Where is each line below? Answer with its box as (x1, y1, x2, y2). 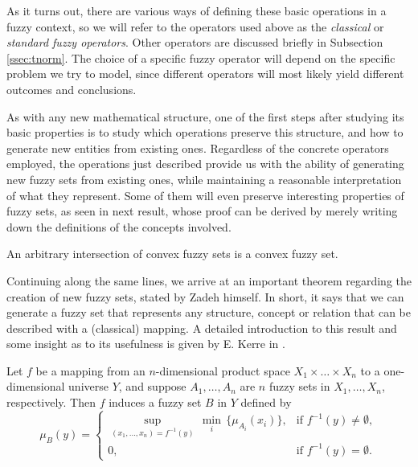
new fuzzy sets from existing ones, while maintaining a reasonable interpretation (6, 170, 402, 187)
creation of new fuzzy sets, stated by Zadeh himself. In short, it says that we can (6, 288, 404, 305)
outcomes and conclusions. (6, 80, 137, 97)
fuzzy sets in (268, 378, 330, 395)
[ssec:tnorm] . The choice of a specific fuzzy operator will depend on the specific (6, 49, 395, 66)
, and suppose (118, 378, 186, 395)
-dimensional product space (155, 362, 290, 379)
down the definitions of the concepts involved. (6, 218, 232, 235)
